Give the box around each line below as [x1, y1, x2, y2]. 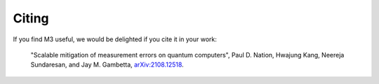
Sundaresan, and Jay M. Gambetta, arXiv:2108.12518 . [30, 60, 184, 69]
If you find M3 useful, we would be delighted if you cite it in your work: [13, 35, 218, 43]
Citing [13, 10, 49, 26]
